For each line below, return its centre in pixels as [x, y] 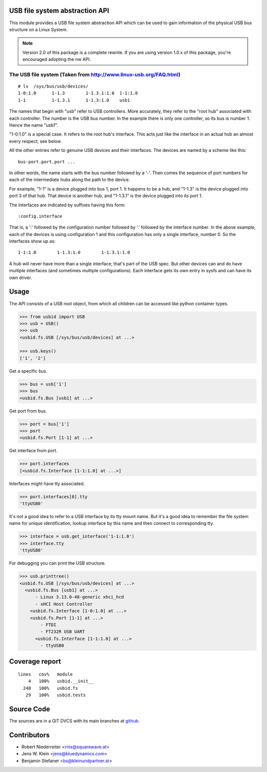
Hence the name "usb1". [34, 125]
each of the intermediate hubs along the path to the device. [70, 180]
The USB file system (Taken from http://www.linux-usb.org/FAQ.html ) [95, 74]
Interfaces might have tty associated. [47, 483]
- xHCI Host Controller [64, 604]
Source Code [30, 709]
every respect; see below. [35, 141]
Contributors [29, 735]
